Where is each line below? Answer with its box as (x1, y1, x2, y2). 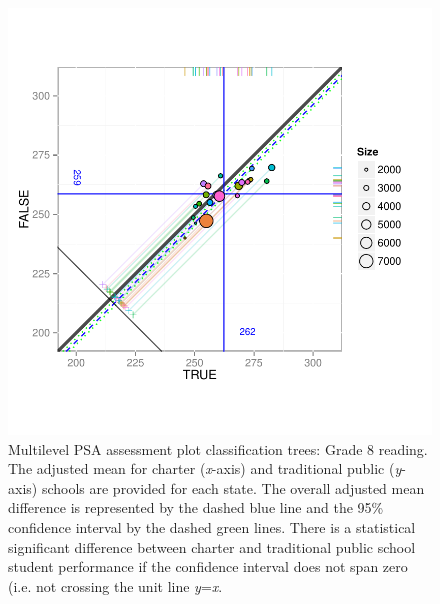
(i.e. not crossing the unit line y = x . (8, 575, 223, 596)
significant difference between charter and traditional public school (8, 536, 416, 557)
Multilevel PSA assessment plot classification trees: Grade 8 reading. (8, 438, 428, 459)
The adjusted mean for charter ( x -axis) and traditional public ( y (8, 458, 402, 479)
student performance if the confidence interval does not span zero (8, 556, 408, 577)
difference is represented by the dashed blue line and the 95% (8, 497, 384, 518)
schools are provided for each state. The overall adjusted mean (41, 477, 425, 498)
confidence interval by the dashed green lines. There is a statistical (8, 517, 416, 538)
